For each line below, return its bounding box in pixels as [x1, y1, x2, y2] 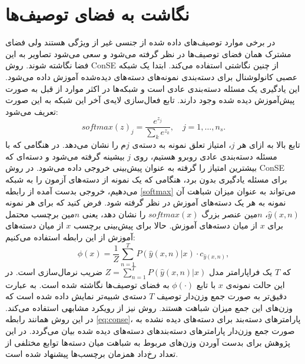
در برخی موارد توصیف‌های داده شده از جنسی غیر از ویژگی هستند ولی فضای [5, 36, 276, 48]
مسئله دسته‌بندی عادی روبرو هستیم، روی [133, 150, 277, 162]
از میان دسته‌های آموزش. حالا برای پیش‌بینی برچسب [73, 219, 257, 231]
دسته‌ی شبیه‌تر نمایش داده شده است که [5, 290, 147, 302]
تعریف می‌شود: [5, 105, 58, 117]
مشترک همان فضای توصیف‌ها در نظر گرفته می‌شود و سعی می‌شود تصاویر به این [5, 47, 291, 59]
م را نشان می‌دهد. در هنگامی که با [5, 138, 127, 151]
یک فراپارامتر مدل [208, 265, 273, 277]
